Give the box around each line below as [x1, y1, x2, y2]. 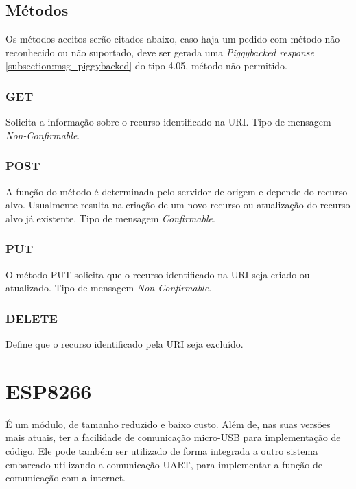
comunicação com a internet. [5, 470, 126, 485]
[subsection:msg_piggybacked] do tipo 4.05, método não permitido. [5, 58, 287, 73]
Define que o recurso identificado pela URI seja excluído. [5, 337, 244, 351]
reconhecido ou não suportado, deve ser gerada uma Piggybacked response [5, 45, 315, 59]
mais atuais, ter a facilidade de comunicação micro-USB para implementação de [5, 430, 341, 444]
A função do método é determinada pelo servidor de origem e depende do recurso [5, 184, 348, 198]
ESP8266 [5, 377, 92, 405]
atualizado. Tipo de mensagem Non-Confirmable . [5, 281, 212, 295]
